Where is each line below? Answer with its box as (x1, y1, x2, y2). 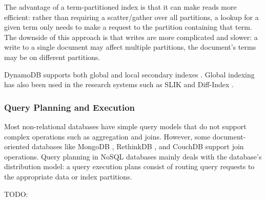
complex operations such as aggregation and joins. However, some (4, 131, 211, 142)
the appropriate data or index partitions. (4, 171, 132, 182)
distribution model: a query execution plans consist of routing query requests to (4, 161, 255, 172)
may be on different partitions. (4, 51, 100, 62)
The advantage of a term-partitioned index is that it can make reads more (4, 2, 237, 12)
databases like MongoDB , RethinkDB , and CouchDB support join (32, 141, 244, 152)
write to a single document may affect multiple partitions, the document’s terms (4, 42, 256, 52)
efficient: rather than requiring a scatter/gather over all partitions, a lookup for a (4, 11, 259, 22)
